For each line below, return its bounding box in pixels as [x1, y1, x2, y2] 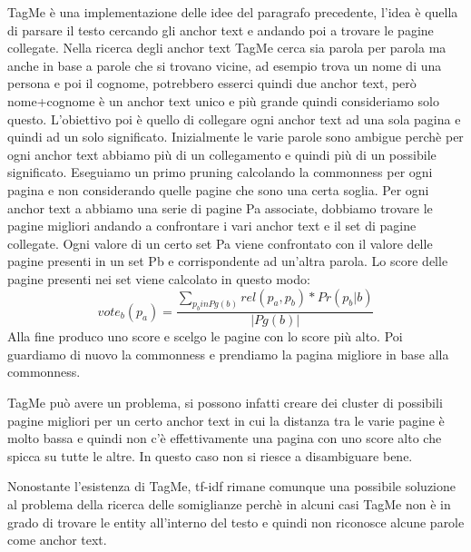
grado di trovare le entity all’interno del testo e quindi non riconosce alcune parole [7, 512, 465, 531]
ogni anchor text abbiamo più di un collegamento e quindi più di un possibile [7, 144, 437, 163]
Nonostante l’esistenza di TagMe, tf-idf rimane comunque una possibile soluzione [7, 477, 456, 496]
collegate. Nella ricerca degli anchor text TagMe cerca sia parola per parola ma [7, 38, 446, 57]
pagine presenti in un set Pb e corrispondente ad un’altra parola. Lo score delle [7, 251, 448, 271]
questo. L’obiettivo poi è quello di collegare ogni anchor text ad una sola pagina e [7, 109, 461, 128]
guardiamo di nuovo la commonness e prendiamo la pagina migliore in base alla [7, 344, 449, 363]
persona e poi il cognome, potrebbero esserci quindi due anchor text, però [7, 74, 417, 93]
